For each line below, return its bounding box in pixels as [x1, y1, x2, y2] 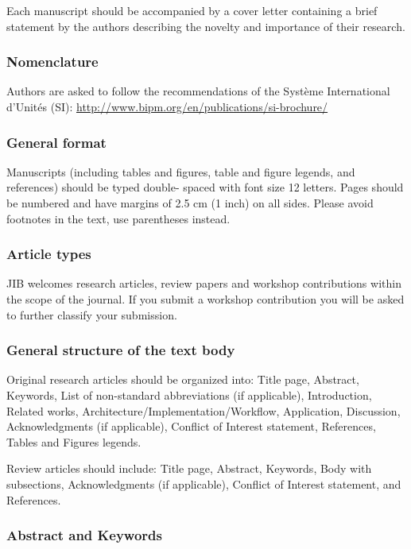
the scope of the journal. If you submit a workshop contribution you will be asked [6, 291, 405, 307]
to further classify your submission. [6, 306, 177, 323]
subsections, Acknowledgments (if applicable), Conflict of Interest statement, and [6, 475, 401, 492]
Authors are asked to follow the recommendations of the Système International [6, 83, 390, 99]
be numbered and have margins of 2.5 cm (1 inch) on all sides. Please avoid [6, 195, 374, 211]
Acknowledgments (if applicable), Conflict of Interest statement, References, [6, 418, 376, 435]
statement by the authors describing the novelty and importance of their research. [6, 17, 405, 34]
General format [6, 132, 107, 152]
